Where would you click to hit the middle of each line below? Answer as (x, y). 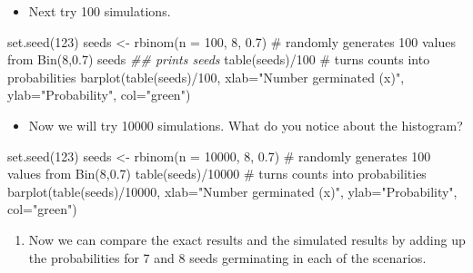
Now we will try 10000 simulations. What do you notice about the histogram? (246, 125)
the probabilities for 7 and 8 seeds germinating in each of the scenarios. (227, 257)
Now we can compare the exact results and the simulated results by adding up (247, 239)
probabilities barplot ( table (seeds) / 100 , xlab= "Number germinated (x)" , (206, 77)
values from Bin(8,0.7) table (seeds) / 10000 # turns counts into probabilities (217, 174)
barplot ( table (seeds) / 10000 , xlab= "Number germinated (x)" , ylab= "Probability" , (232, 191)
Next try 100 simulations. (100, 11)
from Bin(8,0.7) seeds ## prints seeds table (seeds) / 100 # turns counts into (219, 59)
